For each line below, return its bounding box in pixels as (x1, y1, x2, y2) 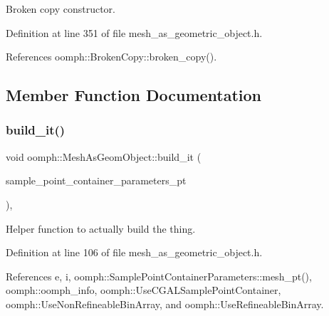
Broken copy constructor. (6, 1, 115, 16)
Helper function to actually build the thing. (6, 221, 196, 236)
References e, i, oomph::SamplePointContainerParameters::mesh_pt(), (6, 268, 312, 283)
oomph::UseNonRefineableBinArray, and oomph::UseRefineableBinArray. (6, 296, 324, 311)
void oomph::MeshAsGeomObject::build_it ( (6, 149, 202, 164)
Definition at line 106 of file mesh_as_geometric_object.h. (6, 245, 263, 260)
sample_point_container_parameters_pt (6, 173, 187, 188)
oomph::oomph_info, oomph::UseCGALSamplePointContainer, (6, 283, 281, 297)
